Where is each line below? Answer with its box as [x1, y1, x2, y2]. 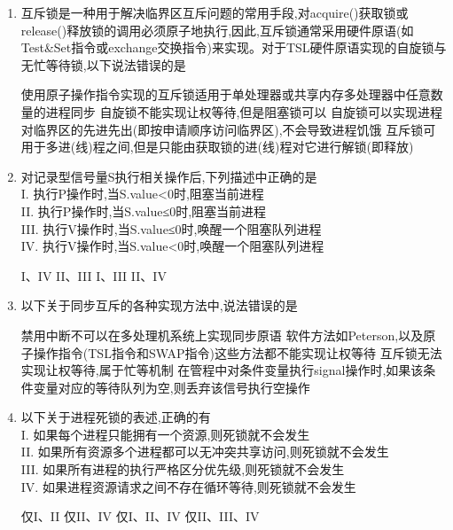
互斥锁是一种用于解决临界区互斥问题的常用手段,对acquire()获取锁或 [20, 4, 409, 21]
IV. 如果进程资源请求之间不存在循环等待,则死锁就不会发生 [20, 477, 356, 495]
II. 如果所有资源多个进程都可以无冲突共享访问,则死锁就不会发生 [20, 442, 389, 461]
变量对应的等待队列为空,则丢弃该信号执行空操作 [33, 378, 310, 396]
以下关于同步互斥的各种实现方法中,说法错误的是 [20, 296, 298, 315]
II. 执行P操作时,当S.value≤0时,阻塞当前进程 [20, 201, 267, 220]
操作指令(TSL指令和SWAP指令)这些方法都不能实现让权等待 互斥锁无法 [33, 343, 442, 362]
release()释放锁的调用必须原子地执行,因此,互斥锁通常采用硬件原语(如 [20, 20, 414, 39]
